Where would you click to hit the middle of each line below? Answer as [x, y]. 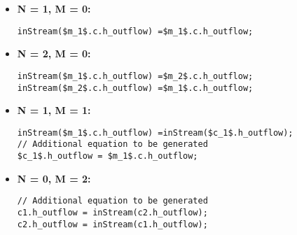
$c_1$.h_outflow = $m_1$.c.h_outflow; [108, 156]
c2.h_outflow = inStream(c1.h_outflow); [112, 224]
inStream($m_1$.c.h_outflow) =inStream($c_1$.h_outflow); [155, 133]
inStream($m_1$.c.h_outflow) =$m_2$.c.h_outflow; [135, 76]
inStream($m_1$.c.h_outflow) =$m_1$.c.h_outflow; [135, 31]
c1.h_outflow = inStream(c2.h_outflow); [112, 212]
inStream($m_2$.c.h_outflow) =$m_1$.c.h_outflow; [135, 88]
